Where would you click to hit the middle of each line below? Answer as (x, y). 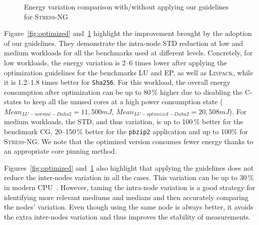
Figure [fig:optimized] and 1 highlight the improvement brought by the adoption (128, 33)
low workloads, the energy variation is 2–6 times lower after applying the (115, 62)
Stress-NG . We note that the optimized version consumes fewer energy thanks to (129, 141)
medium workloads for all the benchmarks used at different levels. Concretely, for (128, 53)
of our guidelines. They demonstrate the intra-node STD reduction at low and (124, 43)
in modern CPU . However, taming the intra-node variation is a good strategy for (130, 187)
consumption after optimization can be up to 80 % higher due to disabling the (123, 92)
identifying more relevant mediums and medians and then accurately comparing (126, 197)
